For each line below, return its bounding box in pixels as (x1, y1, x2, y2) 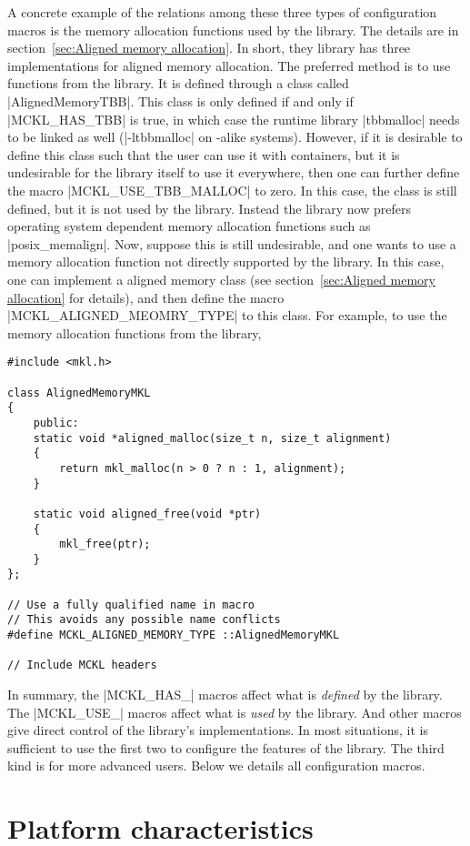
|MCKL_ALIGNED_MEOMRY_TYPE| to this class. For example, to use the (7, 306, 447, 325)
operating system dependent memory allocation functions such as (7, 217, 371, 236)
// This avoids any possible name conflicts (7, 613, 281, 627)
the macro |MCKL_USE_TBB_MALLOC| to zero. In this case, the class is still (7, 180, 457, 199)
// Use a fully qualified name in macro (7, 598, 255, 611)
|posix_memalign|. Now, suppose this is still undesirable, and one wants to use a (7, 234, 456, 253)
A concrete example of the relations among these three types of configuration (7, 3, 437, 21)
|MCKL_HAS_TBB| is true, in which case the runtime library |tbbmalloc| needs (7, 109, 460, 128)
